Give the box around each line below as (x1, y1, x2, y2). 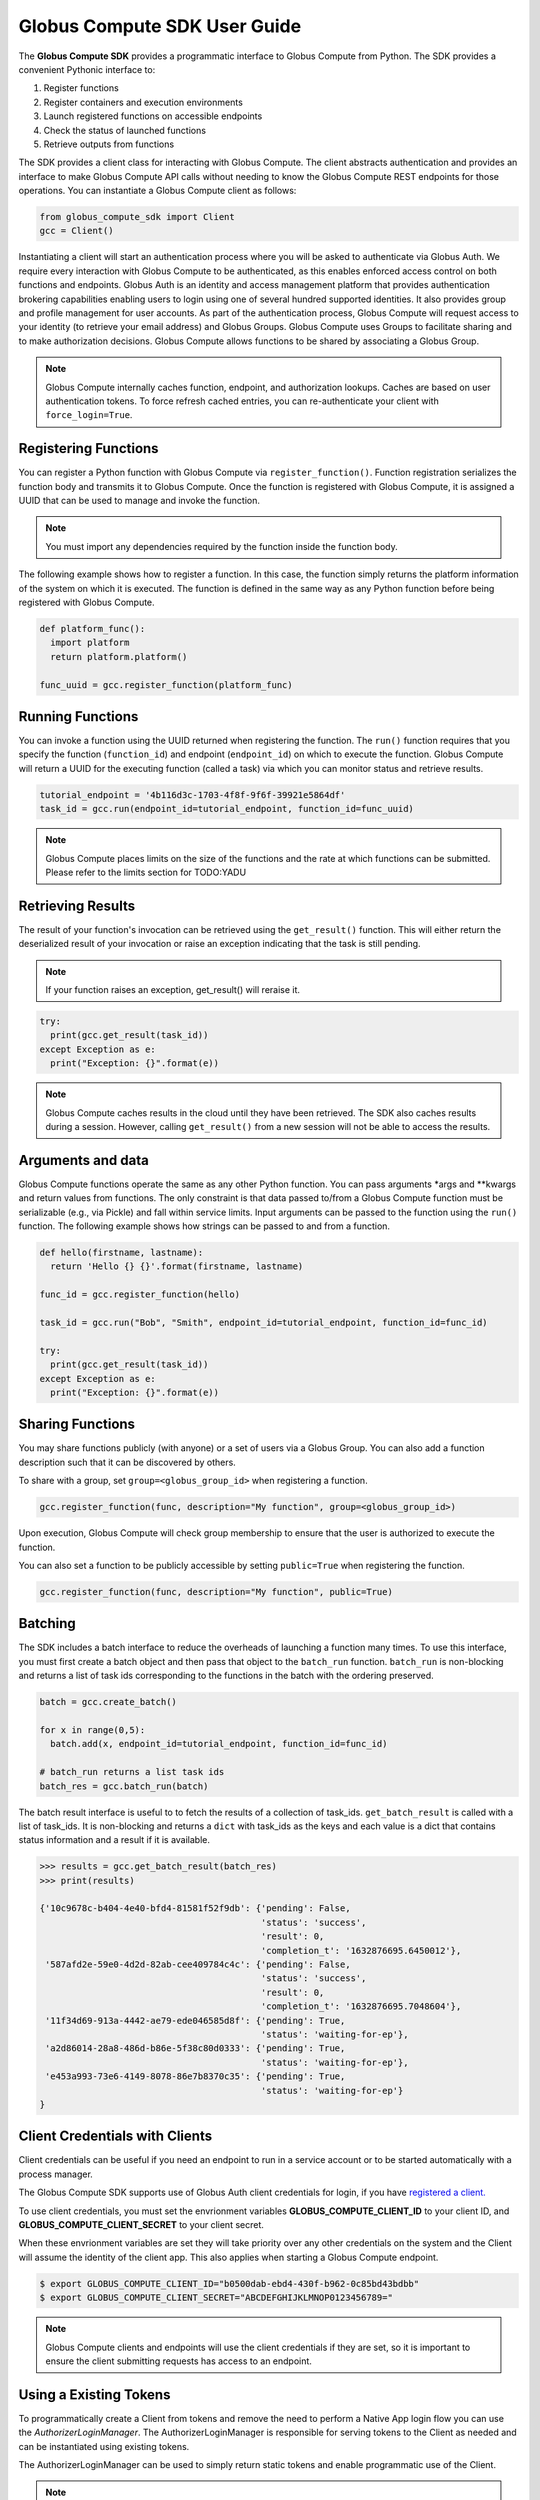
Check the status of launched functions (43, 124, 207, 136)
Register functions (43, 82, 119, 94)
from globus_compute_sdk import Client (39, 211, 235, 223)
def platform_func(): (39, 623, 146, 634)
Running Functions (18, 708, 139, 725)
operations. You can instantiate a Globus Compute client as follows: (18, 185, 297, 197)
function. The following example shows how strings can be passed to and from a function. (18, 1220, 390, 1232)
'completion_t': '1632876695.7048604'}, (260, 2001, 462, 2012)
